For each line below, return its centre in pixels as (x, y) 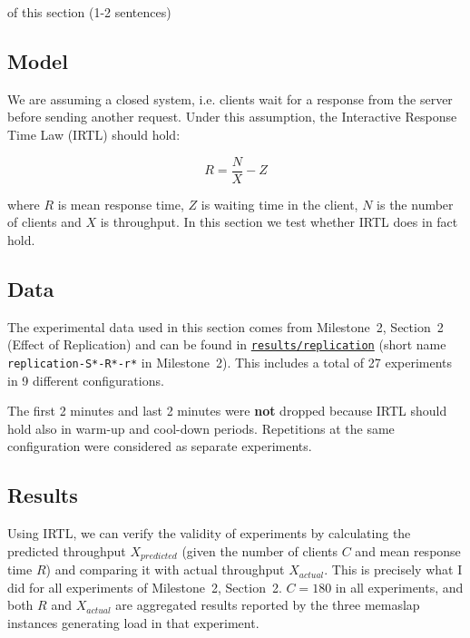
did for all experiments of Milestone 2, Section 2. (145, 587)
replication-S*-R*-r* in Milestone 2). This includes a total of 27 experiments (230, 362)
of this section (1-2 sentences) (89, 12)
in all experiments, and (399, 587)
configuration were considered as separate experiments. (160, 446)
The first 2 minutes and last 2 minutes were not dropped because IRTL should (227, 411)
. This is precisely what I (393, 569)
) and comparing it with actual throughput (165, 569)
